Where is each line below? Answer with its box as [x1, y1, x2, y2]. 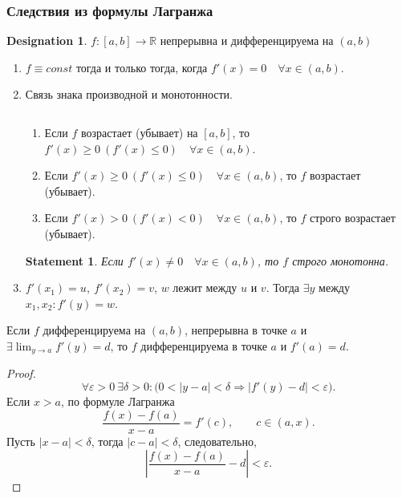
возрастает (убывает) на [81, 124, 198, 140]
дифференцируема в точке [140, 337, 267, 354]
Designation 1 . [6, 32, 87, 49]
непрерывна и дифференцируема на [160, 32, 334, 49]
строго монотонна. [292, 252, 389, 269]
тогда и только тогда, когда [75, 59, 208, 75]
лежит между [173, 279, 238, 296]
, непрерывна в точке [185, 322, 287, 338]
